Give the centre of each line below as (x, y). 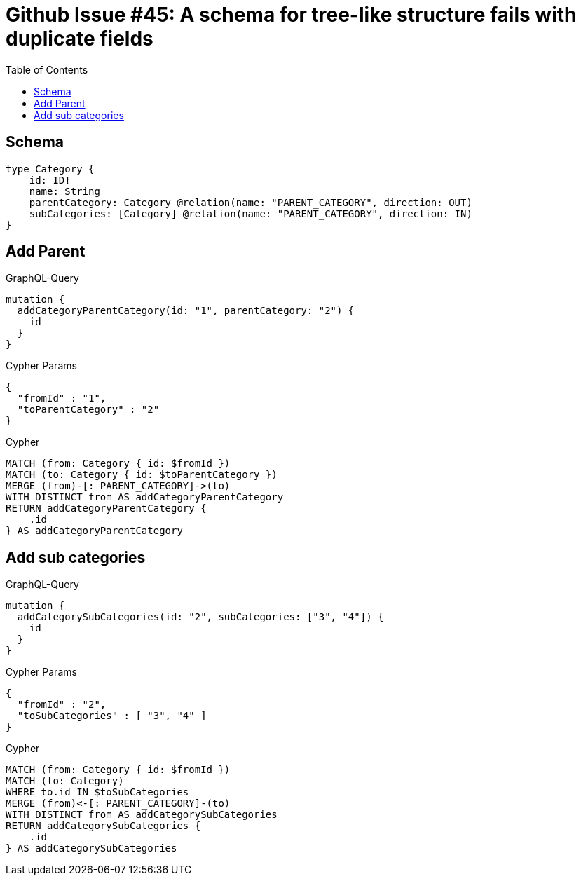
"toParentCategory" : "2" (88, 410)
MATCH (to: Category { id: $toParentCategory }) (142, 475)
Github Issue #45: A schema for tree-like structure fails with (291, 15)
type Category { (50, 169)
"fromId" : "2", (62, 705)
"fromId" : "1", (62, 398)
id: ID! (50, 180)
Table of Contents (47, 69)
